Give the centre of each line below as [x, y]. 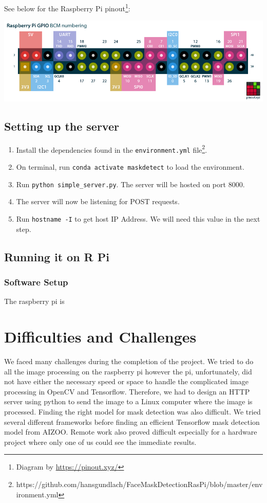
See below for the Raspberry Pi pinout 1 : [67, 7]
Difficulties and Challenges [100, 337]
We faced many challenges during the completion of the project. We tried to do [129, 361]
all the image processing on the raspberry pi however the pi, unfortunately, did [128, 371]
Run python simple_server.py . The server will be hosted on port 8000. [130, 184]
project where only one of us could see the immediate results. [100, 442]
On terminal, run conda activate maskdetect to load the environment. [130, 167]
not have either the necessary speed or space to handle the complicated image [126, 381]
